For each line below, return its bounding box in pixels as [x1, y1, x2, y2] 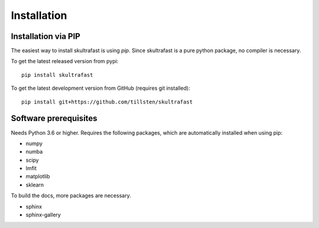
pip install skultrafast [21, 71, 93, 78]
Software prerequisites [11, 113, 97, 123]
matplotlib [25, 173, 50, 180]
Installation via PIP [11, 31, 81, 41]
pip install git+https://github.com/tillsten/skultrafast [21, 98, 193, 105]
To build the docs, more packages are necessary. [11, 192, 131, 199]
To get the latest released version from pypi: [11, 58, 119, 65]
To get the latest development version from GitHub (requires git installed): [11, 84, 190, 92]
